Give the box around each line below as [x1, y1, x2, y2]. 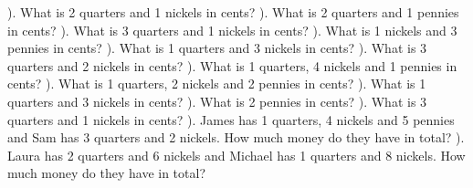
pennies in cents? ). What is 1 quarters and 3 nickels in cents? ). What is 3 [7, 38, 427, 57]
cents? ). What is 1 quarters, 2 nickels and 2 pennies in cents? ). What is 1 [7, 74, 426, 93]
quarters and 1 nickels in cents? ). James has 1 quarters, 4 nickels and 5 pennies [7, 110, 455, 129]
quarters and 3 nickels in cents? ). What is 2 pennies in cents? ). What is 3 [7, 91, 427, 110]
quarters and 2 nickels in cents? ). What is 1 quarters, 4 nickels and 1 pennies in [7, 56, 457, 75]
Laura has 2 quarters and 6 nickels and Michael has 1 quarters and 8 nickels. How [7, 145, 466, 164]
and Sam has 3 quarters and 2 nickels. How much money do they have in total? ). [7, 128, 465, 147]
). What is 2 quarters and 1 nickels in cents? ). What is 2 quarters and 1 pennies [7, 3, 459, 21]
